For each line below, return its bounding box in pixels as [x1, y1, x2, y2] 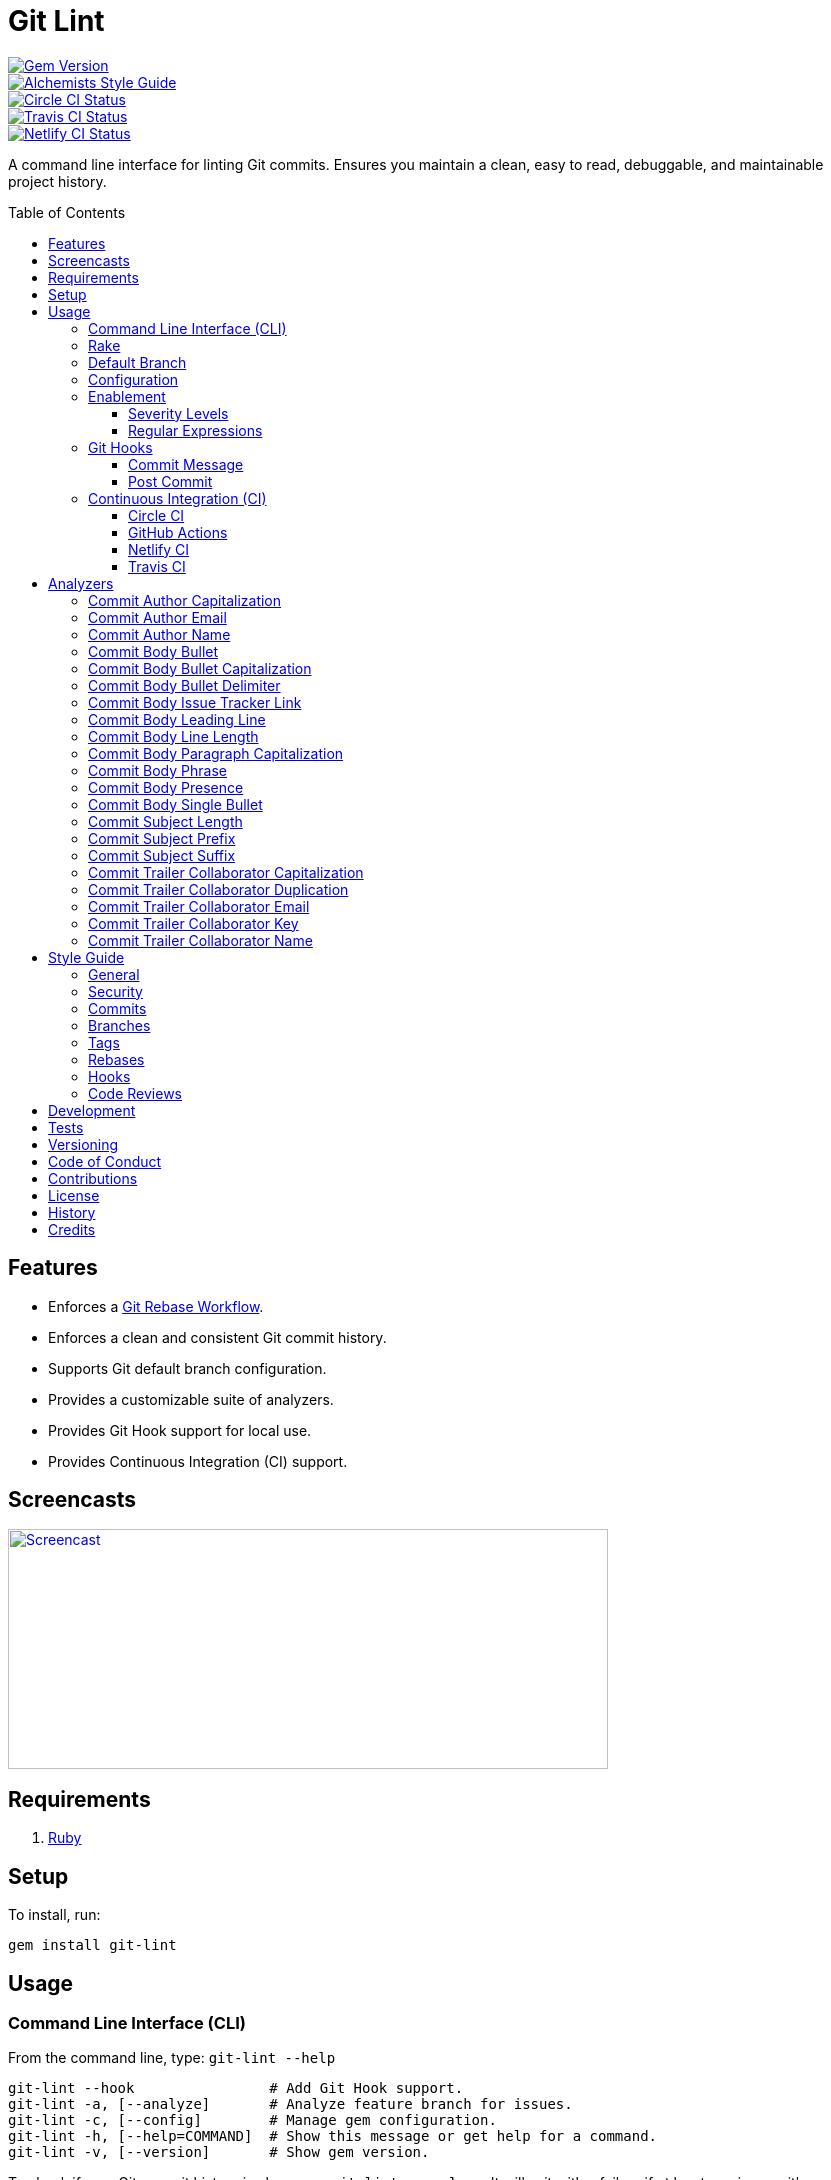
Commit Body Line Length [88, 727, 259, 745]
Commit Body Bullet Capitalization [88, 659, 312, 677]
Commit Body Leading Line [88, 710, 266, 728]
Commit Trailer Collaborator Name [88, 931, 313, 949]
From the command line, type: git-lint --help [8, 2049, 336, 2067]
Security [88, 982, 143, 1000]
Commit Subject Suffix [88, 846, 236, 864]
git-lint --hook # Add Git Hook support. [8, 2080, 464, 2097]
